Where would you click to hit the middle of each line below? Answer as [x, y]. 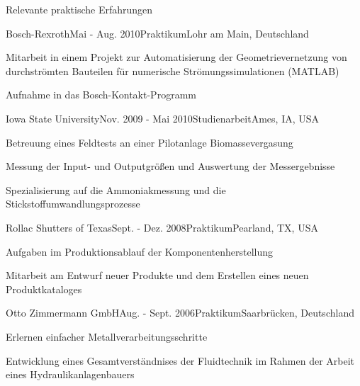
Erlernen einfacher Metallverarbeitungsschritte [107, 336]
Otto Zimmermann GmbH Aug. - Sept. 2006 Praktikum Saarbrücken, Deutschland [180, 313]
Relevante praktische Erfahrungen [79, 9]
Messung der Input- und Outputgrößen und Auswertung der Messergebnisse [170, 166]
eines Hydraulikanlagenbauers [70, 374]
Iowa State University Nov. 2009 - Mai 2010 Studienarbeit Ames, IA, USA [163, 118]
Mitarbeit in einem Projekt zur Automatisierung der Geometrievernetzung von [176, 57]
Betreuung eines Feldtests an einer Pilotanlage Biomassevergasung [150, 142]
